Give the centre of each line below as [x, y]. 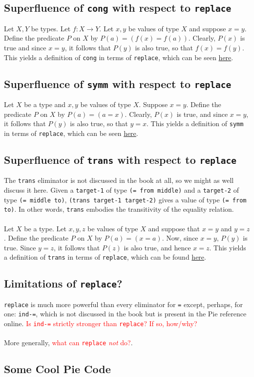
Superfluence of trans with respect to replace [120, 159]
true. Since [20, 247]
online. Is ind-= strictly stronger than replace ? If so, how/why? [101, 323]
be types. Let [51, 28]
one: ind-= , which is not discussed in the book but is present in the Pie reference [125, 314]
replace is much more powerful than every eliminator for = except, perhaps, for [124, 304]
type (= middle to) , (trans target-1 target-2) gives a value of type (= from [125, 199]
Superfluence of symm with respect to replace [118, 83]
